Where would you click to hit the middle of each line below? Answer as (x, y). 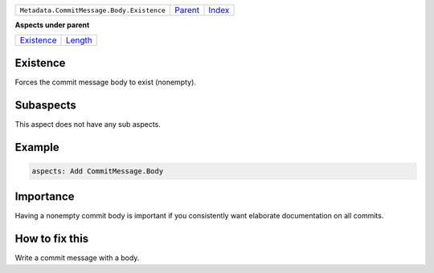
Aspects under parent (52, 25)
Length (79, 40)
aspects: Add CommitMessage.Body (98, 171)
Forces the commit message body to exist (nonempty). (106, 82)
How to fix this (52, 239)
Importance (45, 197)
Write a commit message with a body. (77, 258)
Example (37, 147)
